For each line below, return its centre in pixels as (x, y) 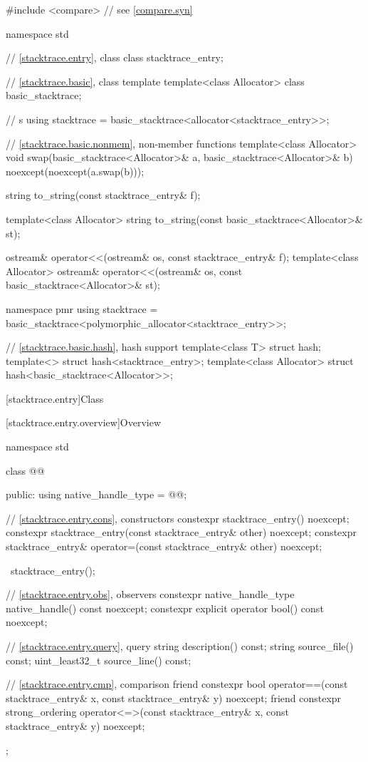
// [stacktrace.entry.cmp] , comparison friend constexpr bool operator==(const (177, 684)
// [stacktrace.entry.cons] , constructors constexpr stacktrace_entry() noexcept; (178, 518)
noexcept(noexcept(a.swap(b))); (75, 171)
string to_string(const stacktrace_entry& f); (103, 195)
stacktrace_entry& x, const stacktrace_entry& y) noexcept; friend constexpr (174, 697)
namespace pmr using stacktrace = (82, 308)
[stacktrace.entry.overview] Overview (84, 422)
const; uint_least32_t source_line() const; (99, 660)
